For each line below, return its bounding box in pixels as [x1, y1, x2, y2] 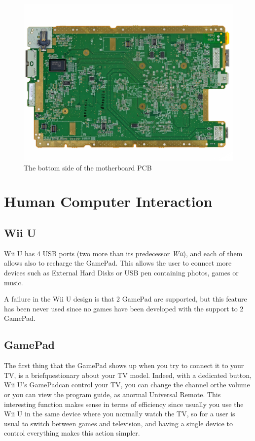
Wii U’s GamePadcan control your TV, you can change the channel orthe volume [4, 379, 250, 390]
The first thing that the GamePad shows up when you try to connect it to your [4, 360, 244, 371]
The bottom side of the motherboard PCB [24, 162, 152, 172]
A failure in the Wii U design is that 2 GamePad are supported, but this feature [4, 294, 247, 304]
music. [4, 277, 23, 287]
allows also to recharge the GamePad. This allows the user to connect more [4, 258, 232, 268]
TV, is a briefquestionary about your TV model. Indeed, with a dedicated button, [4, 370, 252, 380]
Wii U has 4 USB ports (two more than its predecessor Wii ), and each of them [4, 248, 243, 258]
